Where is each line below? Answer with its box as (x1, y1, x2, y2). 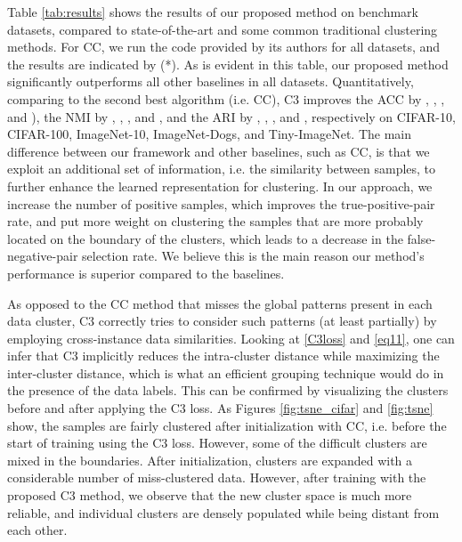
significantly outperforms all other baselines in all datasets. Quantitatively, (7, 72, 414, 91)
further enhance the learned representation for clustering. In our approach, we (7, 176, 433, 195)
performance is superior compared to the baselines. (7, 263, 285, 282)
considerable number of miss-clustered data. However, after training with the (7, 468, 426, 487)
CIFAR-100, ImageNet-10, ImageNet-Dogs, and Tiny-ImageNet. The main (7, 125, 412, 143)
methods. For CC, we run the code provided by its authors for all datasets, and (7, 37, 441, 56)
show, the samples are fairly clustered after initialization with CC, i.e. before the (7, 416, 447, 434)
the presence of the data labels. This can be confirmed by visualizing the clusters (7, 381, 449, 400)
